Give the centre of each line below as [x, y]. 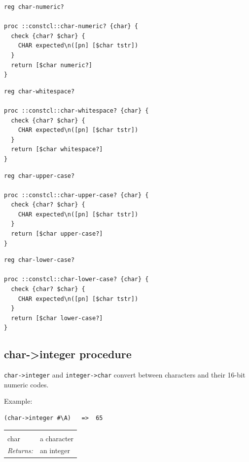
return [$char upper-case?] [57, 234]
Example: [18, 401]
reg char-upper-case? [39, 176]
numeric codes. [26, 384]
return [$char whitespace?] [57, 149]
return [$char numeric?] [52, 65]
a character [57, 438]
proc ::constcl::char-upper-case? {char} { [76, 195]
